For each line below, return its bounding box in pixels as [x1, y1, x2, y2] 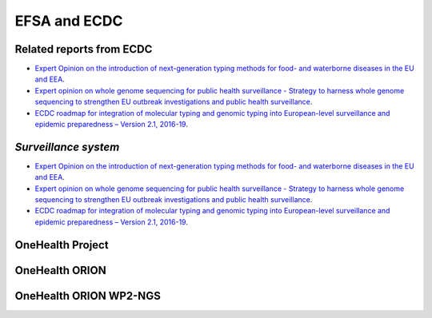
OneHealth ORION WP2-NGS [14, 288, 162, 303]
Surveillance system [14, 140, 120, 153]
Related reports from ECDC [14, 42, 153, 56]
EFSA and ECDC [14, 12, 123, 30]
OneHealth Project [14, 238, 109, 252]
